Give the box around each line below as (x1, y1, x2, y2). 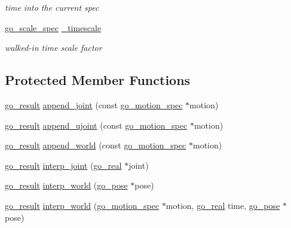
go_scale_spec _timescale (5, 21, 102, 34)
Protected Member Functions (5, 71, 191, 89)
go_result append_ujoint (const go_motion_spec (5, 118, 188, 131)
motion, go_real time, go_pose (166, 199, 280, 211)
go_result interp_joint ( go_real (5, 159, 122, 171)
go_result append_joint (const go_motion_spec (5, 98, 183, 111)
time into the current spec (5, 1, 99, 13)
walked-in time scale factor (5, 41, 102, 54)
